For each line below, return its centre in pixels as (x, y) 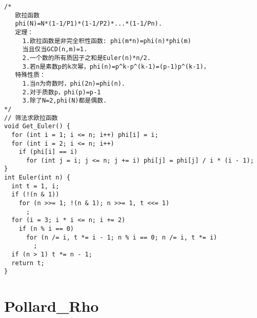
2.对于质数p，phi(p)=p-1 (62, 92)
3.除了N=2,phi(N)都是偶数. (65, 101)
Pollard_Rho (52, 306)
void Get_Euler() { (37, 126)
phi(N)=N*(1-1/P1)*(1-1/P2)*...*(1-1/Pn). (88, 24)
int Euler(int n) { (37, 178)
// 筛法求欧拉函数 (31, 118)
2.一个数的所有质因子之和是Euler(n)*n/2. (86, 58)
